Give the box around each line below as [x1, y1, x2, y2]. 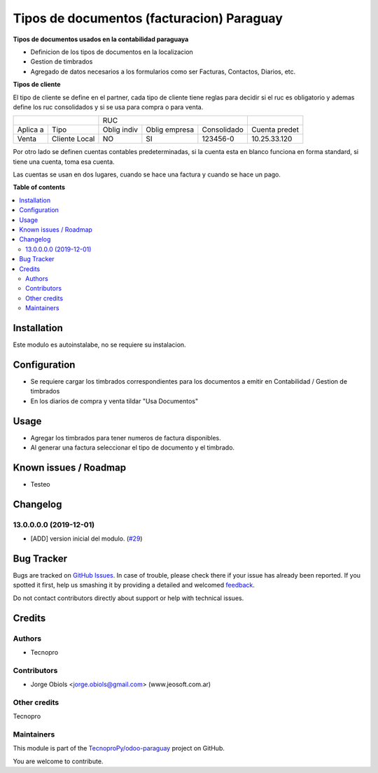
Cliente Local [51, 134, 95, 144]
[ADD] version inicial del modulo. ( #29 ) [30, 534, 143, 543]
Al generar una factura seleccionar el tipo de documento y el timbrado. [30, 443, 234, 452]
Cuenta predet [251, 125, 299, 134]
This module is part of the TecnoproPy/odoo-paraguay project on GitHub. [13, 744, 225, 753]
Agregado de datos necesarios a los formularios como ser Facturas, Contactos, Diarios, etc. [30, 67, 296, 76]
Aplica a [17, 125, 45, 134]
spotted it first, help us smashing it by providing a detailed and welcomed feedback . [13, 581, 255, 590]
